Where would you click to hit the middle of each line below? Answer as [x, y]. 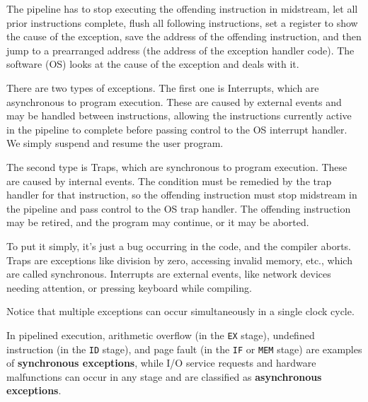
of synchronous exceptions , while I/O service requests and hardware [161, 363]
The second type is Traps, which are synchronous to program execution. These [177, 166]
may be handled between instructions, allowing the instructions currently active [179, 116]
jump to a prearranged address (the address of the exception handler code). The [180, 50]
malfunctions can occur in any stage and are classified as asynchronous [164, 376]
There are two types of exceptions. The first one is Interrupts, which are [163, 87]
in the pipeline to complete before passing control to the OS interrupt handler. [177, 129]
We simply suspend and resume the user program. [115, 143]
